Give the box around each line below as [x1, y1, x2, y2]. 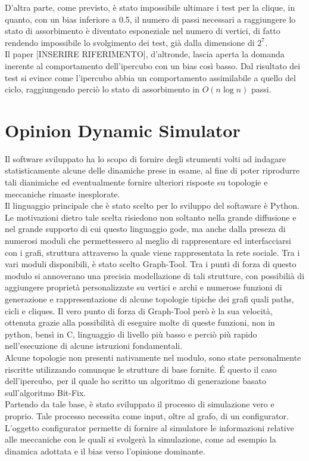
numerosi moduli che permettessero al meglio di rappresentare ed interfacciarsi [5, 234, 291, 247]
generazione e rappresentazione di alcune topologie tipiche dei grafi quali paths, [5, 293, 294, 305]
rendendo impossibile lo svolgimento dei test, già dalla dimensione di [5, 36, 255, 48]
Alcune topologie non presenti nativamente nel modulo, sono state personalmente [5, 351, 301, 363]
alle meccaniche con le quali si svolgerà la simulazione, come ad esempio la [5, 433, 276, 445]
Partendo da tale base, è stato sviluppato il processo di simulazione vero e [5, 398, 274, 410]
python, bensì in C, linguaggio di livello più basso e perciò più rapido [5, 327, 257, 340]
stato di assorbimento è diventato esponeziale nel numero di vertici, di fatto [5, 24, 280, 37]
